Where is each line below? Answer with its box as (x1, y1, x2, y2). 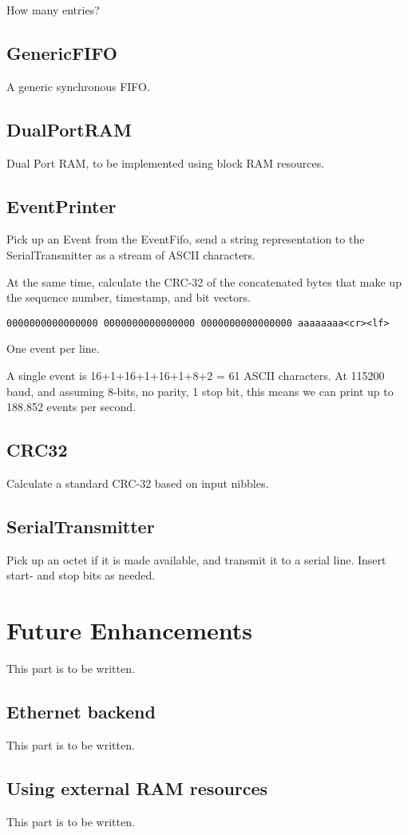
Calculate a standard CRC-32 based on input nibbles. (6, 475, 269, 491)
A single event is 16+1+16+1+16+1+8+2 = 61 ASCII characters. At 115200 (6, 367, 385, 384)
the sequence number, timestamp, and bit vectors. (6, 289, 251, 306)
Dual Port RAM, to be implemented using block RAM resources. (6, 154, 325, 171)
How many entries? (6, 2, 100, 18)
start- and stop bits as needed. (6, 567, 156, 584)
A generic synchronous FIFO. (6, 77, 150, 94)
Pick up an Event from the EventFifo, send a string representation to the (6, 231, 365, 247)
